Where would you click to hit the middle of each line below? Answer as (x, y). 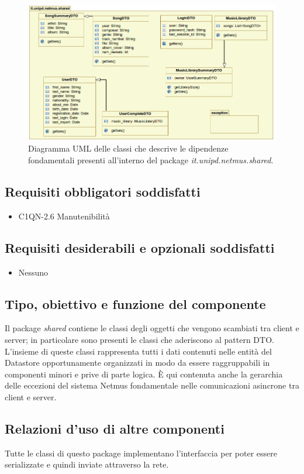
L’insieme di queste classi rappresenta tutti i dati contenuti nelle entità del (138, 351)
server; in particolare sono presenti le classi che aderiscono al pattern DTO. (139, 339)
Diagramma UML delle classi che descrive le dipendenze (128, 148)
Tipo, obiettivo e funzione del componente (135, 303)
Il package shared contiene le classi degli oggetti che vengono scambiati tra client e (152, 328)
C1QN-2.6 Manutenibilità (64, 216)
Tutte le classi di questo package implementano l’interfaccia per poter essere (141, 453)
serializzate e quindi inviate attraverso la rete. (87, 464)
